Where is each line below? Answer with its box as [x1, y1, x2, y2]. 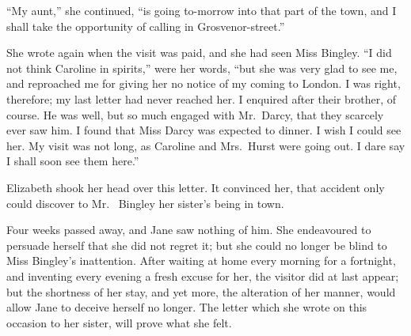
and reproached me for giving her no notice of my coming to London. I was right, [6, 75, 401, 92]
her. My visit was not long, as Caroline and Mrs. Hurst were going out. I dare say [6, 137, 405, 153]
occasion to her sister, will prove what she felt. [6, 314, 232, 330]
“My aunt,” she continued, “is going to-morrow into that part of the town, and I [6, 2, 397, 18]
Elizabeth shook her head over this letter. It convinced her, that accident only [6, 179, 385, 195]
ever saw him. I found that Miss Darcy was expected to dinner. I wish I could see [6, 122, 401, 138]
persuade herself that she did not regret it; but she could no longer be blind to [6, 236, 387, 253]
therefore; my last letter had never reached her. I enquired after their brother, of [6, 90, 397, 107]
